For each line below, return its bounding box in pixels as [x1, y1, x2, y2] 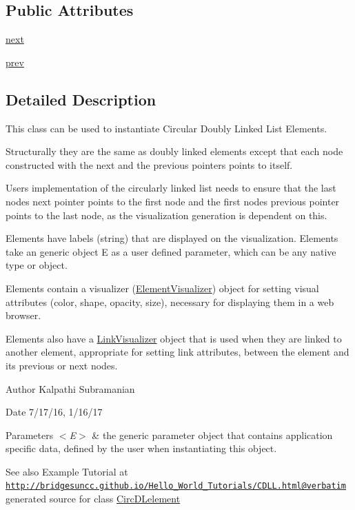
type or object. [6, 258, 68, 272]
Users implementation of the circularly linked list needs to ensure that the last [6, 181, 336, 195]
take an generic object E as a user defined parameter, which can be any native [6, 244, 336, 258]
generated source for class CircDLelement [6, 491, 181, 506]
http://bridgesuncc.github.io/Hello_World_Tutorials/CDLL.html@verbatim [6, 481, 346, 491]
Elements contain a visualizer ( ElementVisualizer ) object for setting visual [6, 280, 319, 295]
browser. [6, 308, 41, 323]
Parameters [6, 427, 54, 442]
